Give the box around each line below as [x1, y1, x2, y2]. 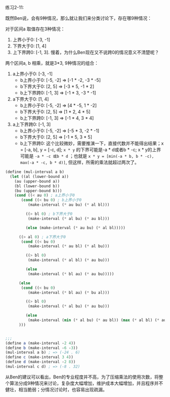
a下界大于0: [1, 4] [12, 96, 49, 102]
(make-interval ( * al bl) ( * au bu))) [27, 257, 110, 263]
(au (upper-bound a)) [14, 179, 60, 184]
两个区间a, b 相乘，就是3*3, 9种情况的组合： [5, 60, 99, 66]
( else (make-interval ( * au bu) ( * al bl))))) [25, 225, 125, 230]
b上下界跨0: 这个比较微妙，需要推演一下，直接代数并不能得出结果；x [20, 141, 164, 146]
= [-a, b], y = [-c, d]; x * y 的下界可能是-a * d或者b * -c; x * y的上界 [20, 147, 161, 153]
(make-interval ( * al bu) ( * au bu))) [27, 304, 110, 309]
